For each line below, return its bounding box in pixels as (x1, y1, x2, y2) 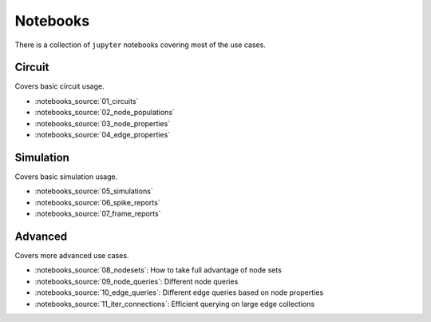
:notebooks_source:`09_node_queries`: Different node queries (34, 276, 239, 286)
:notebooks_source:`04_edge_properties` (34, 130, 171, 140)
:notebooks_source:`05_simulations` (34, 186, 153, 196)
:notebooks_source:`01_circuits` (34, 96, 139, 105)
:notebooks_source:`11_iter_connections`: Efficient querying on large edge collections (34, 299, 315, 308)
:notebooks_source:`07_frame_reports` (34, 209, 161, 219)
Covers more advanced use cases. (14, 251, 129, 260)
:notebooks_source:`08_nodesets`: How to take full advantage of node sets (34, 265, 283, 275)
